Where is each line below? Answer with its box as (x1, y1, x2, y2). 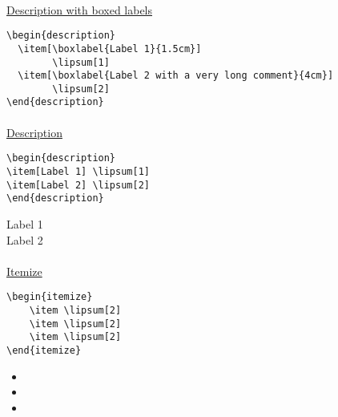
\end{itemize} (6, 344, 82, 356)
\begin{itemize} (6, 291, 93, 303)
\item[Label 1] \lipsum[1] (6, 165, 150, 177)
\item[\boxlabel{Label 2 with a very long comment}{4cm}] (18, 70, 334, 82)
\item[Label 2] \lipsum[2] (6, 179, 150, 191)
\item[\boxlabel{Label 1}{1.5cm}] (18, 43, 202, 55)
